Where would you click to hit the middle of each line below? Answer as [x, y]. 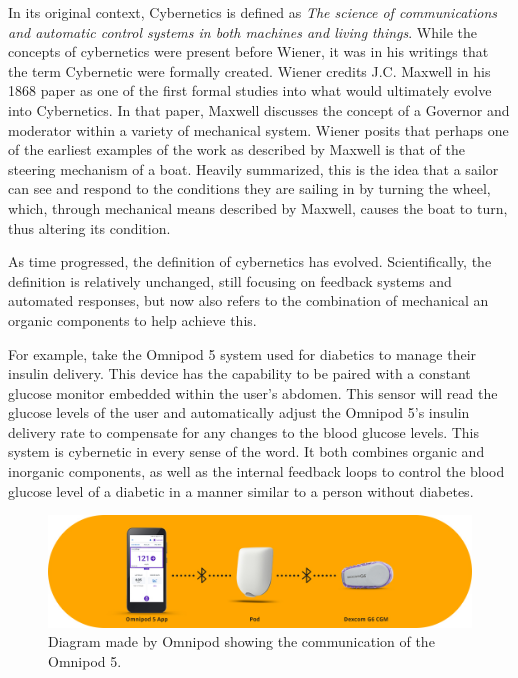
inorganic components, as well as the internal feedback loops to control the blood [256, 471]
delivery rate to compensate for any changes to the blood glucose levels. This [244, 431]
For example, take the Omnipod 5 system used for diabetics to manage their [242, 353]
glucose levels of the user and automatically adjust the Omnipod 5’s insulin [239, 412]
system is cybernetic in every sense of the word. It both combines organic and [246, 451]
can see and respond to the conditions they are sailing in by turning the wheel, [249, 188]
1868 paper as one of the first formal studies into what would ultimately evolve [250, 90]
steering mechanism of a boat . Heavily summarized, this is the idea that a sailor [253, 168]
